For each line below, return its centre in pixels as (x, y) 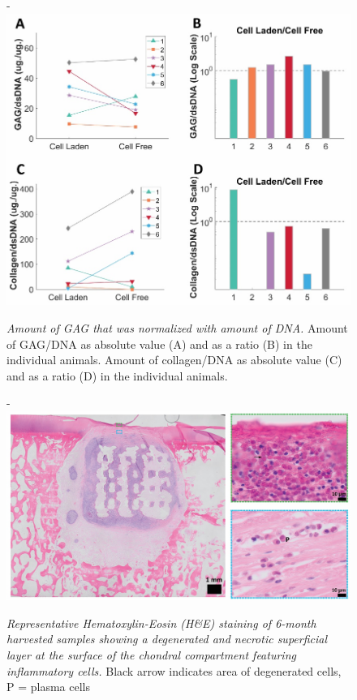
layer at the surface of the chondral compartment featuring (151, 654)
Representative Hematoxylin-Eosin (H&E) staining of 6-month (161, 623)
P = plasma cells (48, 687)
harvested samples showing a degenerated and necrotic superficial (167, 639)
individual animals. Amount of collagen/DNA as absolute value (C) (174, 360)
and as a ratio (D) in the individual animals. (117, 375)
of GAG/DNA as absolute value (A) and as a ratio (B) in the (159, 344)
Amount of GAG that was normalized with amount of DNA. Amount (177, 328)
